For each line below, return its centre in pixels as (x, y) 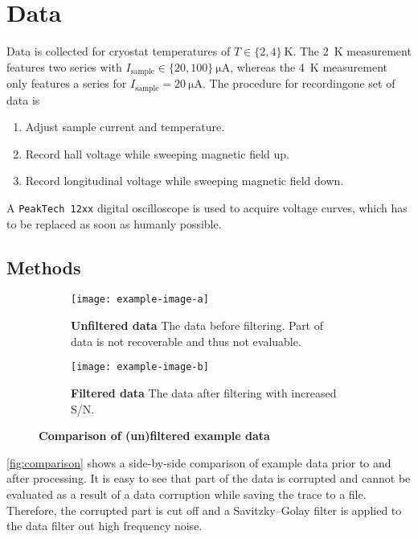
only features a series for (67, 83)
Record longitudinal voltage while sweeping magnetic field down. (184, 181)
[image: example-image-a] (140, 300)
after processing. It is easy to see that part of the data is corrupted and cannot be (209, 478)
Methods (44, 267)
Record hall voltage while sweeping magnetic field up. (157, 153)
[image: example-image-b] (140, 367)
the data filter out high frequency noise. (104, 526)
